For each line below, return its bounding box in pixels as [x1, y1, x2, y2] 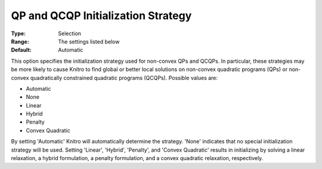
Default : [11, 47, 32, 54]
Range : [11, 38, 29, 45]
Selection [58, 30, 82, 37]
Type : [11, 30, 26, 37]
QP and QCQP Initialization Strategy [11, 9, 192, 22]
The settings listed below [58, 38, 120, 45]
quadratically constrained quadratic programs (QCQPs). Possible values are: [30, 74, 218, 81]
